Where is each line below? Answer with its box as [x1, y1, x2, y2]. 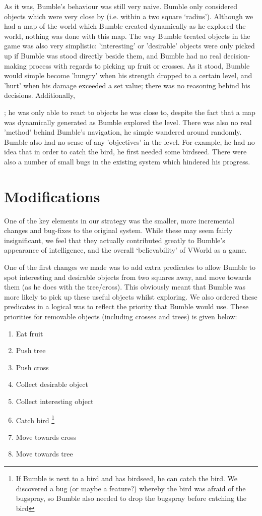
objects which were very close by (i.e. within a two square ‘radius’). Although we [4, 11, 253, 21]
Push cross [16, 362, 49, 372]
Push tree [16, 345, 46, 356]
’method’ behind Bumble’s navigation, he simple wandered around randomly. [4, 127, 242, 137]
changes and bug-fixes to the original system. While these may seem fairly [4, 225, 233, 236]
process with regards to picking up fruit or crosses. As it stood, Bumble [29, 60, 250, 71]
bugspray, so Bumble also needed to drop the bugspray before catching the [16, 493, 247, 503]
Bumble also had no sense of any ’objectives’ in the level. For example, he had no [4, 136, 255, 147]
